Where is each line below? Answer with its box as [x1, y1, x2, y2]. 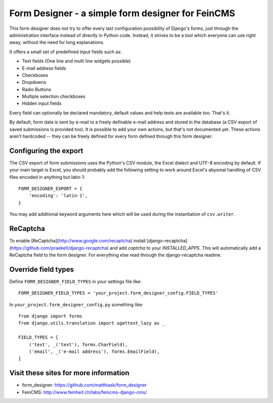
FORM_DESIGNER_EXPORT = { [18, 186, 83, 192]
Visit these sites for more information [9, 369, 130, 377]
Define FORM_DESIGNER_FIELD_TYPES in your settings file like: [9, 278, 142, 285]
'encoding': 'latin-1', [28, 193, 88, 198]
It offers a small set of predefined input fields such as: [9, 49, 122, 55]
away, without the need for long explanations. [9, 39, 105, 46]
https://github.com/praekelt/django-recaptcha [11, 245, 107, 251]
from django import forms [18, 313, 83, 319]
